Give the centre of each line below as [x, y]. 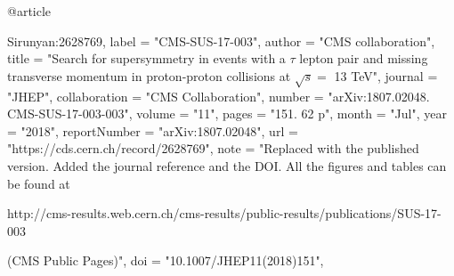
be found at [39, 183]
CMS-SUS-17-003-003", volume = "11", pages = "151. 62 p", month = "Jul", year [227, 114]
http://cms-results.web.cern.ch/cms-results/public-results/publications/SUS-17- [224, 213]
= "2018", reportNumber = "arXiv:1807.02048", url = [153, 130]
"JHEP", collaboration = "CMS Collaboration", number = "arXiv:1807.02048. [219, 96]
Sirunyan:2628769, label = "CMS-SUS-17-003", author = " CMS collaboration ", [221, 41]
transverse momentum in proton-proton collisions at [149, 75]
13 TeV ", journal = [386, 75]
